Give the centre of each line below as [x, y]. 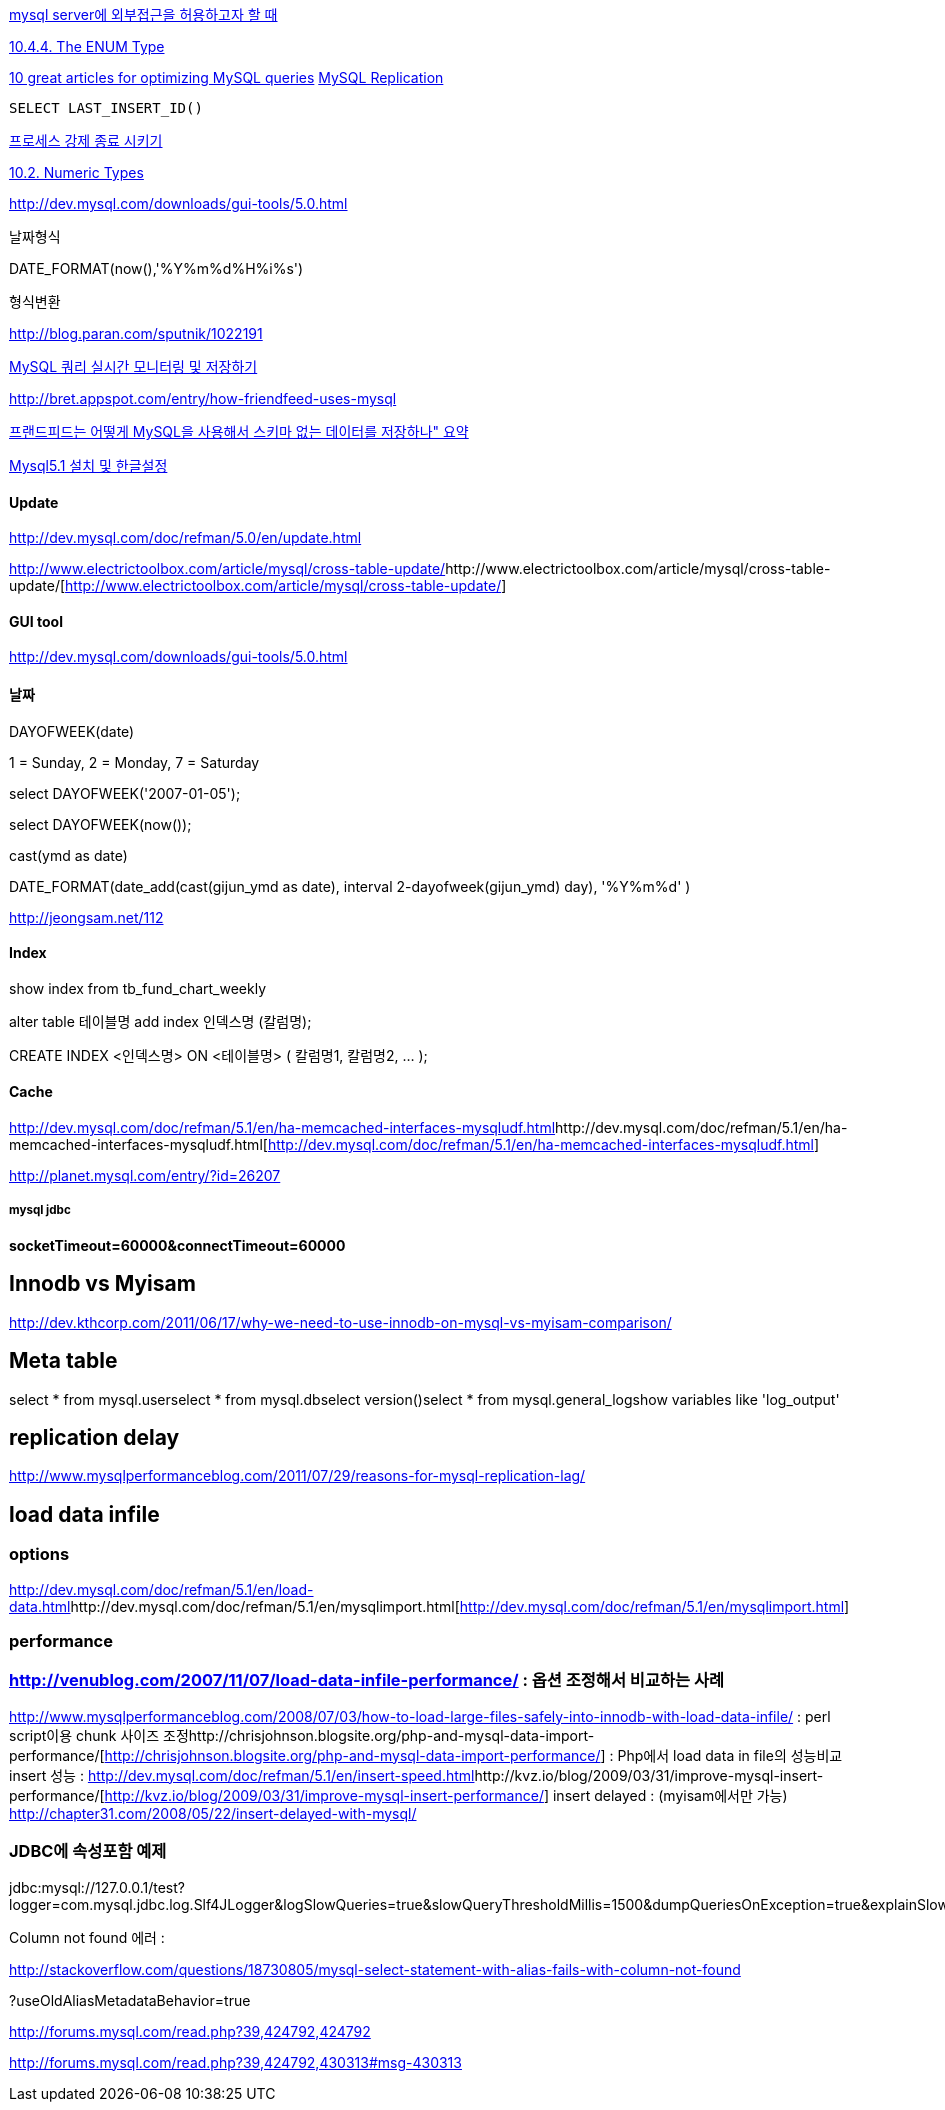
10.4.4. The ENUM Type [87, 46]
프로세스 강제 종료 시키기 [86, 140]
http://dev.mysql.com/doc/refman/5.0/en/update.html [185, 538]
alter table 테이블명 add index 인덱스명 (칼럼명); [160, 1021]
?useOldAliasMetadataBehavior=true [130, 2000]
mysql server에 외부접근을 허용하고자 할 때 [143, 14]
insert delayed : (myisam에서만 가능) [670, 1795]
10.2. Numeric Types [76, 172]
